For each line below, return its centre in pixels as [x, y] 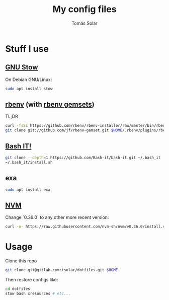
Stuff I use [27, 49]
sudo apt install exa [28, 190]
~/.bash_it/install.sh [29, 162]
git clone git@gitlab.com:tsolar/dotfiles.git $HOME [62, 270]
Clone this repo [21, 261]
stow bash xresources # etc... [38, 293]
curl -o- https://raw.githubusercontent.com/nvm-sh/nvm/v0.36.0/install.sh [86, 227]
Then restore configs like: [32, 279]
